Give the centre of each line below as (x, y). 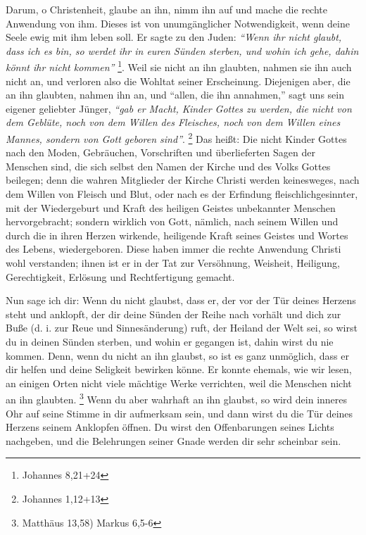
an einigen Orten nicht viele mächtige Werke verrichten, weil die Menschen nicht (179, 383)
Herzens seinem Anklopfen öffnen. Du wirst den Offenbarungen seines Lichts (170, 427)
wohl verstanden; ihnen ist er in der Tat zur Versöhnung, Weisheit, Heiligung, (173, 263)
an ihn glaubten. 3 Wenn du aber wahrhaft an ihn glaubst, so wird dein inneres (177, 398)
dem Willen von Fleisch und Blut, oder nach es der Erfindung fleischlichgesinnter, (182, 194)
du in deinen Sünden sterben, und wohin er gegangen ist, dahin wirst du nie (170, 341)
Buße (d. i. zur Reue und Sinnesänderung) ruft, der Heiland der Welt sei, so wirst (182, 328)
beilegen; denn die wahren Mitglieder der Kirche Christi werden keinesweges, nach (183, 180)
